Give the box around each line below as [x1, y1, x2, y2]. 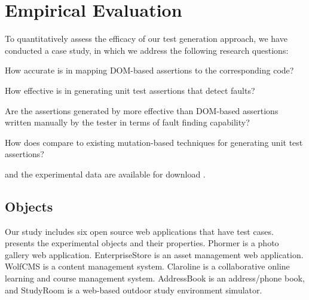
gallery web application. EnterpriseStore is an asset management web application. [5, 248, 304, 261]
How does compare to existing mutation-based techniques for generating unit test [5, 136, 303, 148]
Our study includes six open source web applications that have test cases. [5, 225, 274, 237]
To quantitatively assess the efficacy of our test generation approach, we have [5, 32, 287, 45]
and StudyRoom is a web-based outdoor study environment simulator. [5, 283, 262, 296]
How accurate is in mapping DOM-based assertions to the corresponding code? [5, 64, 294, 76]
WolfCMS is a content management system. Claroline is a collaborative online [5, 260, 290, 273]
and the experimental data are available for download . [5, 167, 206, 180]
